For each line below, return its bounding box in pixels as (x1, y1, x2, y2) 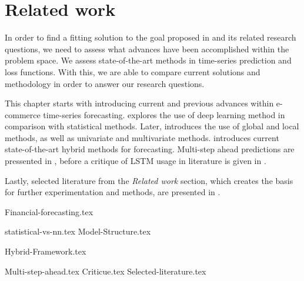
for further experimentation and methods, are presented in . (5, 186, 221, 198)
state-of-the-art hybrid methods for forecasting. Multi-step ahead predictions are (5, 143, 295, 155)
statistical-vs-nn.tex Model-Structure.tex (5, 225, 151, 237)
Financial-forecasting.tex (5, 205, 93, 218)
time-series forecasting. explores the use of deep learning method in (43, 108, 285, 121)
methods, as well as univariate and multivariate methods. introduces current (5, 131, 279, 143)
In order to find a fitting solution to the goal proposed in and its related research (5, 31, 296, 44)
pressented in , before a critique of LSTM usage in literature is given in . (5, 155, 266, 167)
